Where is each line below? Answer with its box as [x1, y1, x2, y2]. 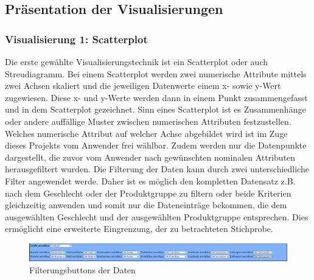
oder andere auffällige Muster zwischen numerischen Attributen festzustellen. [5, 114, 291, 127]
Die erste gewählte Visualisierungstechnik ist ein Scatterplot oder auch [5, 55, 268, 68]
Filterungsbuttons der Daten [29, 263, 136, 276]
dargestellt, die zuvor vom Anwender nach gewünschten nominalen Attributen [5, 150, 296, 163]
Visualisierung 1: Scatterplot [5, 31, 148, 46]
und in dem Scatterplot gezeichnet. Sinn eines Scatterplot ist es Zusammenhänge [5, 103, 306, 116]
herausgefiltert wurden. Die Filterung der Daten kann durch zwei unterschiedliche [5, 163, 309, 175]
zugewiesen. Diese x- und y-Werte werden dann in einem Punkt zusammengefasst [5, 91, 308, 103]
